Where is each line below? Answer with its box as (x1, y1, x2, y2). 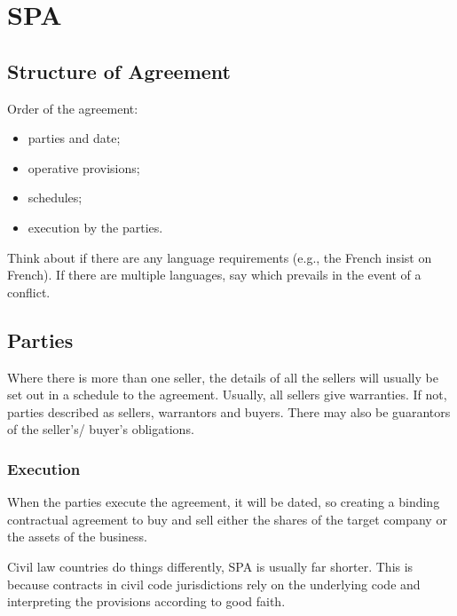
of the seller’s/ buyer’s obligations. (7, 420, 194, 438)
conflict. (7, 282, 51, 301)
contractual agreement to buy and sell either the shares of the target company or (7, 509, 447, 528)
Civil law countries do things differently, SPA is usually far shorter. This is (7, 557, 414, 575)
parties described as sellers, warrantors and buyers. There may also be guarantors (7, 402, 451, 421)
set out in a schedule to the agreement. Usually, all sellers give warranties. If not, (7, 385, 447, 404)
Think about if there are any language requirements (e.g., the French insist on (7, 248, 432, 266)
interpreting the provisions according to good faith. (7, 592, 286, 611)
